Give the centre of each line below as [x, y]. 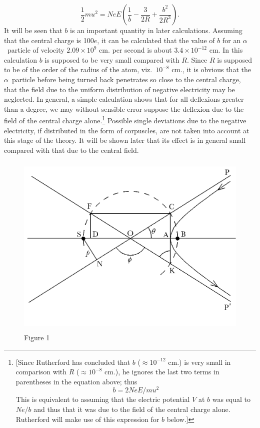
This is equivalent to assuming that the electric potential [103, 399]
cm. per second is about [135, 50]
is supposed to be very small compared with [112, 59]
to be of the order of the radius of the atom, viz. [78, 69]
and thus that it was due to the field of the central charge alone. [132, 409]
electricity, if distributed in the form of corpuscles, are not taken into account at [127, 130]
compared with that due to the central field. [71, 150]
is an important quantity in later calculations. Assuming [156, 30]
